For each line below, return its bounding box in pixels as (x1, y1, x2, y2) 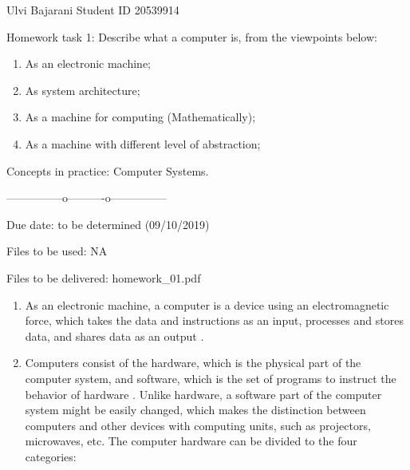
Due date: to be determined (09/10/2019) (6, 215, 210, 232)
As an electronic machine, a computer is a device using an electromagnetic (25, 296, 389, 313)
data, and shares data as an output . (25, 327, 204, 344)
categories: (25, 448, 77, 464)
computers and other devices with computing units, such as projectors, (25, 417, 371, 433)
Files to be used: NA (6, 243, 108, 259)
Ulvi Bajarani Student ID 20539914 (6, 2, 179, 18)
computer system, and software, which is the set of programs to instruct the (25, 369, 396, 386)
